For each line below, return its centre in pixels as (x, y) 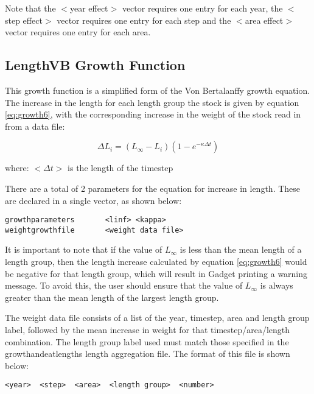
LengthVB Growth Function (95, 65)
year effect (89, 8)
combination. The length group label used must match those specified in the (147, 341)
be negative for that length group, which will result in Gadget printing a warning (156, 273)
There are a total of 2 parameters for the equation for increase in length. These (153, 188)
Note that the (30, 8)
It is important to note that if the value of (84, 249)
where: (17, 168)
